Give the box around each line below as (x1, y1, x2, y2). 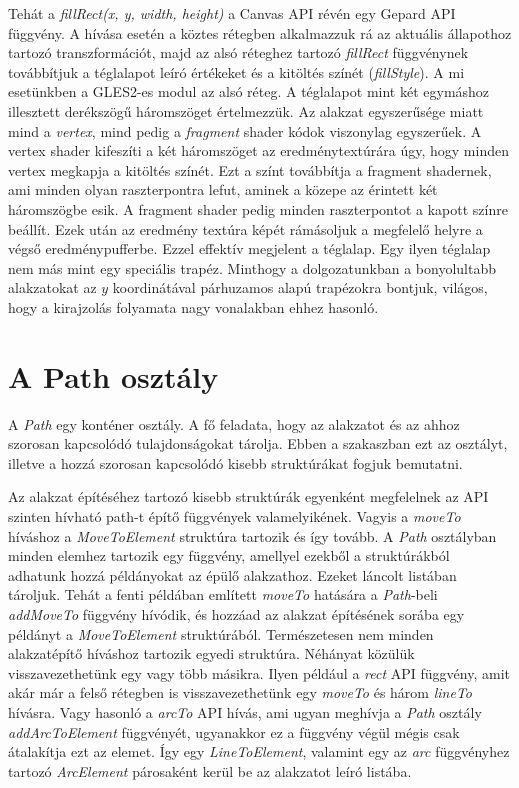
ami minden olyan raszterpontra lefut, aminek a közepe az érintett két (8, 179, 438, 200)
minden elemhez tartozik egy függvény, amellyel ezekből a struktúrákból (8, 545, 450, 566)
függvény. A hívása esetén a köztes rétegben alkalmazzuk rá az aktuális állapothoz (8, 22, 512, 43)
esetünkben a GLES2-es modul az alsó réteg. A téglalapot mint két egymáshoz (8, 81, 490, 102)
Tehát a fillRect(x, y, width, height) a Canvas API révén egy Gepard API (8, 3, 456, 23)
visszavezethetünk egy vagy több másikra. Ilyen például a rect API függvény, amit (8, 662, 510, 683)
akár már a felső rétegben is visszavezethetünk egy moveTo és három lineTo (8, 682, 472, 703)
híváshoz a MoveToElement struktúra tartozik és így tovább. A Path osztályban (8, 525, 497, 546)
